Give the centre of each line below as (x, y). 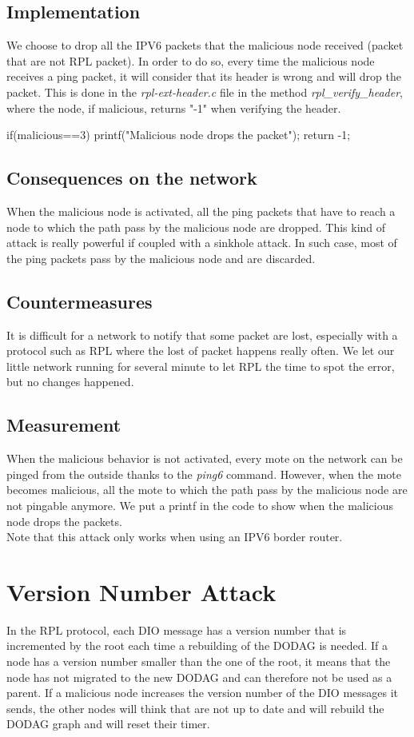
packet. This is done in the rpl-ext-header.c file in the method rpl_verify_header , (205, 92)
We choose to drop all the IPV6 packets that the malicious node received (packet (205, 45)
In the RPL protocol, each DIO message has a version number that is (177, 629)
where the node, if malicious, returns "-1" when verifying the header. (174, 108)
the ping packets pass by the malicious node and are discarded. (161, 258)
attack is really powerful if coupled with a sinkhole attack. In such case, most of (202, 243)
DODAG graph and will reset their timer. (108, 724)
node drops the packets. (64, 521)
